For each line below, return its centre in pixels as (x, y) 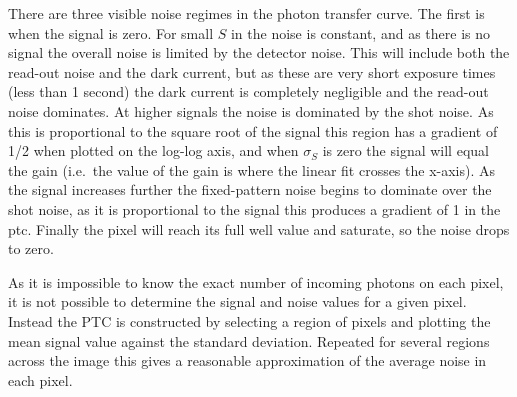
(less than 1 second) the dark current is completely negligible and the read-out (248, 91)
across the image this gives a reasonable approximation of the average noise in (247, 360)
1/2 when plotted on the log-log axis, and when (153, 150)
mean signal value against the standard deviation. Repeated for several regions (249, 340)
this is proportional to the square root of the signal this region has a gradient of (253, 130)
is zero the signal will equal (405, 150)
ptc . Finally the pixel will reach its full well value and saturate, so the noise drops (259, 228)
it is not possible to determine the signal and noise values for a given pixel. (237, 301)
